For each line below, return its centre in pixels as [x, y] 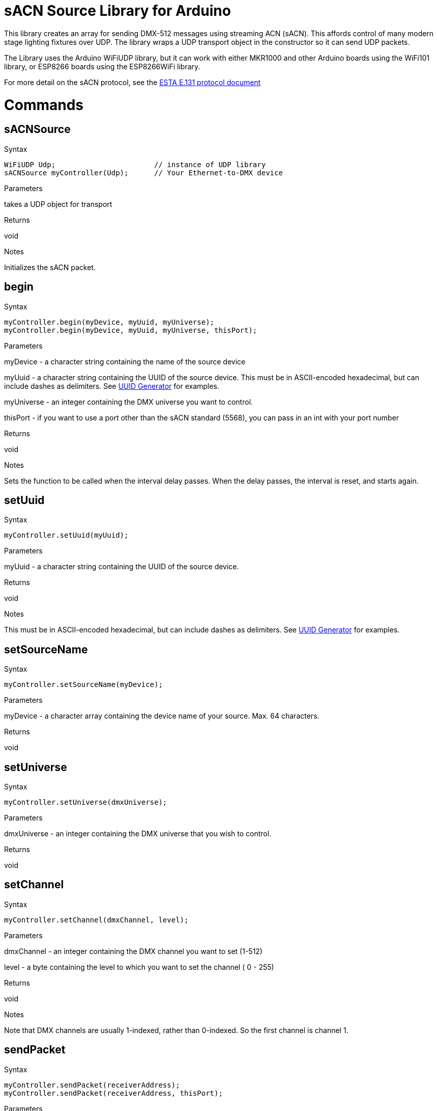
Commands [44, 105]
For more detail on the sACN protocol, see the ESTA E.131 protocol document [133, 82]
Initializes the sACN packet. [50, 267]
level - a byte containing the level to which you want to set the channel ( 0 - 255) [139, 967]
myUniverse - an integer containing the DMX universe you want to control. [129, 402]
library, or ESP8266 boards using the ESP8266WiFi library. [102, 66]
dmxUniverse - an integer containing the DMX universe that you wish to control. [138, 834]
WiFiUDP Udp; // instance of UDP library [135, 164]
